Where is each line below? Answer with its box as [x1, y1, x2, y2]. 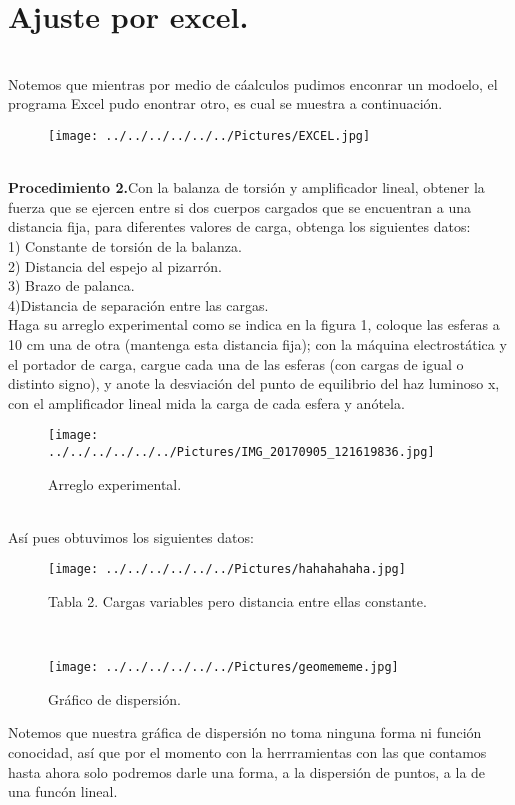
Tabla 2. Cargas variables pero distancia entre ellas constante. [48, 591, 427, 612]
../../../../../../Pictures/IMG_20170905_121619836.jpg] [48, 444, 435, 459]
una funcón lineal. [8, 781, 118, 802]
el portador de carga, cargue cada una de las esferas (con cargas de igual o [8, 353, 464, 374]
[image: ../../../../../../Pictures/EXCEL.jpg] [48, 128, 371, 143]
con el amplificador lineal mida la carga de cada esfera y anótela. [8, 392, 405, 413]
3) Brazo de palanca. [8, 275, 135, 296]
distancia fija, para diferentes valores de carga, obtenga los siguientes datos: [8, 216, 471, 237]
